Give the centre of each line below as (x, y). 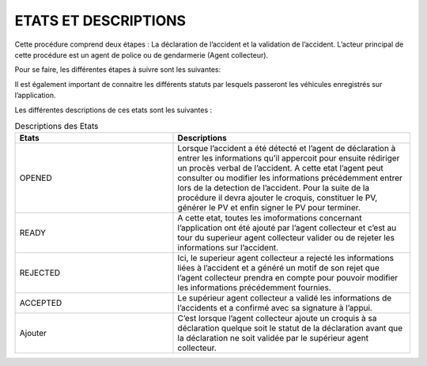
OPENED (36, 178)
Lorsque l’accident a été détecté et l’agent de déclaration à (287, 149)
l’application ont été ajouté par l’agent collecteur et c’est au (287, 228)
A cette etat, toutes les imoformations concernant (270, 218)
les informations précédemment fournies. (254, 288)
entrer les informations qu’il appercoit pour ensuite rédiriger (289, 158)
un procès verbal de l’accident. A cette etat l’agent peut (280, 168)
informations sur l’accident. (228, 247)
